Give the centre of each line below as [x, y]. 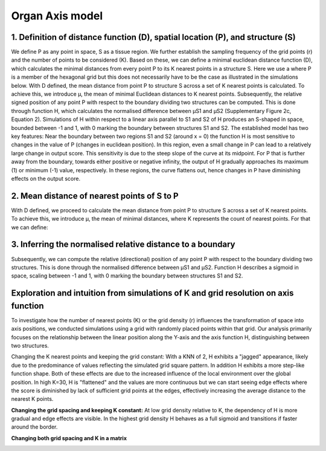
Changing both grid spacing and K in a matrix [69, 438]
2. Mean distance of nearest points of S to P [95, 196]
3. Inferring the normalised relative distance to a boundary [123, 245]
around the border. [34, 427]
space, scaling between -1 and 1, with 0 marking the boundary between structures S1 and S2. [127, 276]
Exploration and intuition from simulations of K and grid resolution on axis [152, 293]
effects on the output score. [46, 178]
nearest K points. [32, 399]
